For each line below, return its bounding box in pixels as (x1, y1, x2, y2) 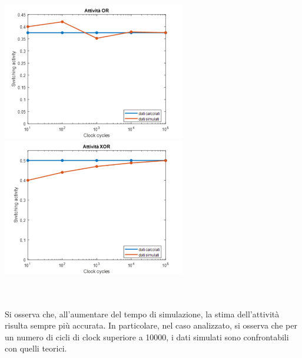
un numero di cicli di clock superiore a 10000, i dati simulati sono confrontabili (5, 330, 289, 343)
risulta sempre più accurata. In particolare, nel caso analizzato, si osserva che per (5, 319, 297, 332)
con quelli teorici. (5, 342, 67, 354)
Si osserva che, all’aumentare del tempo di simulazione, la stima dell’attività (5, 307, 280, 320)
